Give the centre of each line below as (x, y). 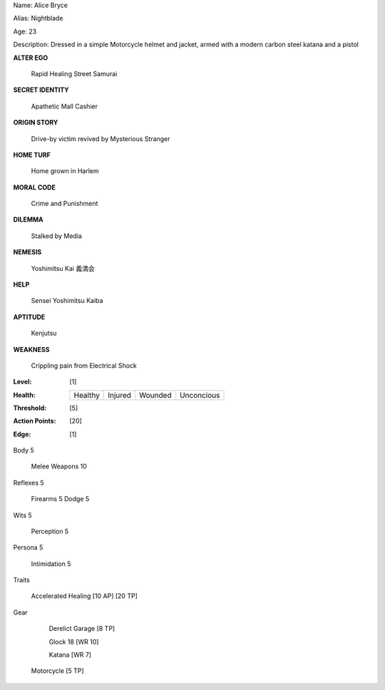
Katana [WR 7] (70, 655)
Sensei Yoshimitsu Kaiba (67, 301)
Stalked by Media (56, 236)
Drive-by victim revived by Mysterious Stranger (101, 138)
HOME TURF (32, 155)
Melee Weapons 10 (59, 466)
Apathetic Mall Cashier (64, 106)
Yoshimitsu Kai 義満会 (63, 268)
